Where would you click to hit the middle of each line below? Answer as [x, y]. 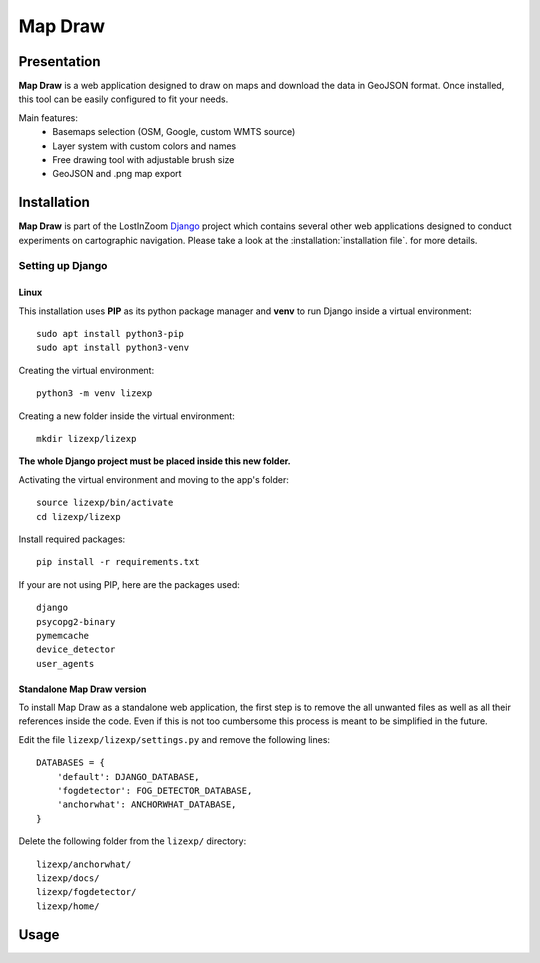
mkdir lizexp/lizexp [86, 438]
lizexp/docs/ [68, 878]
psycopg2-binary [76, 621]
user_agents [65, 663]
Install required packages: [72, 539]
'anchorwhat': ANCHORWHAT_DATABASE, [146, 804]
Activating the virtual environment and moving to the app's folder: [153, 479]
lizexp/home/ [68, 906]
